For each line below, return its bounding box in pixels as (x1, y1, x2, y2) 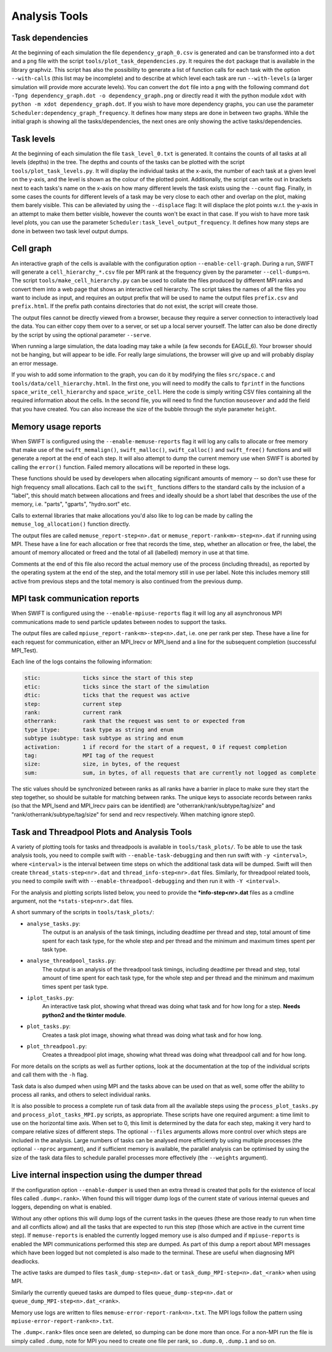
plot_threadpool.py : (26, 1042, 87, 1050)
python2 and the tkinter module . (42, 1011, 127, 1019)
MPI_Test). (11, 647, 38, 654)
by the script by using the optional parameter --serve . (11, 331, 152, 338)
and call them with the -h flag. (11, 1071, 89, 1078)
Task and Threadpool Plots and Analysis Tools (11, 827, 192, 837)
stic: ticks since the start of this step (24, 674, 193, 682)
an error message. (11, 360, 58, 367)
